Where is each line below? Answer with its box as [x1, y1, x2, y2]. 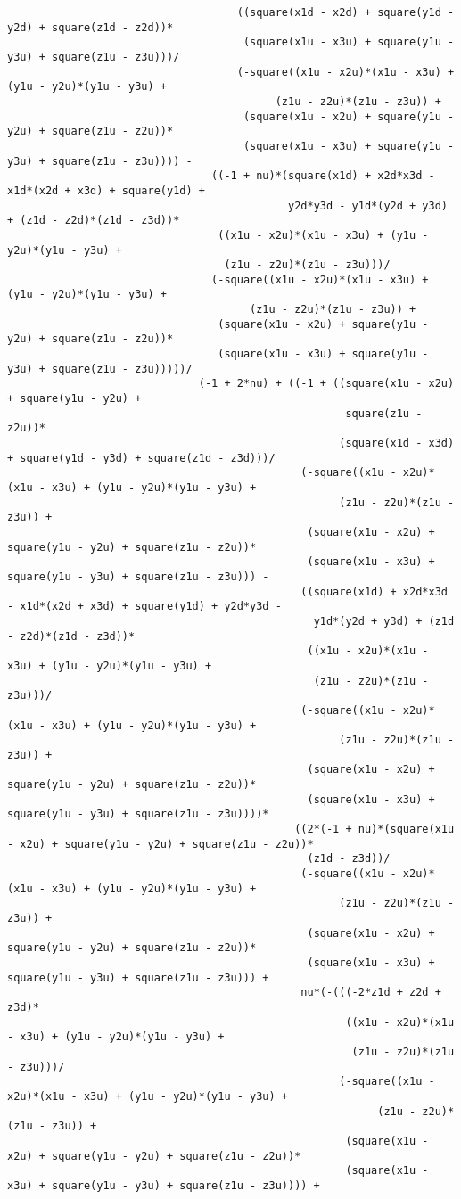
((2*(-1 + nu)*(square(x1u [294, 823, 455, 836]
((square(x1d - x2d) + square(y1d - [236, 6, 455, 19]
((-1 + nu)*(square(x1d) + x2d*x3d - [211, 169, 435, 183]
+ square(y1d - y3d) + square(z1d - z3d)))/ [7, 451, 276, 464]
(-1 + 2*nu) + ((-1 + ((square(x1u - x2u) [198, 377, 455, 390]
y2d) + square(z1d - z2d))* [7, 21, 174, 34]
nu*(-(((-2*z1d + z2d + [300, 986, 441, 999]
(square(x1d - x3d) [339, 437, 455, 450]
